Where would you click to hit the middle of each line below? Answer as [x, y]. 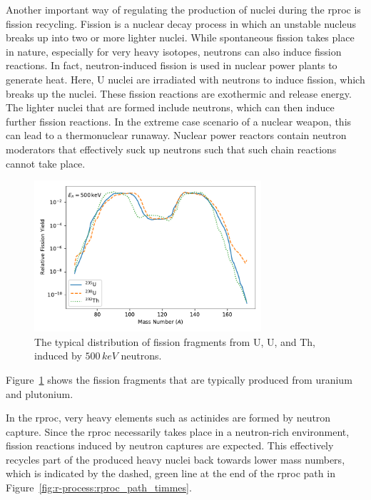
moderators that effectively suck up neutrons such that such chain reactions [171, 149]
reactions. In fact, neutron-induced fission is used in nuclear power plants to [172, 65]
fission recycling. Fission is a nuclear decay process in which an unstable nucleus [181, 23]
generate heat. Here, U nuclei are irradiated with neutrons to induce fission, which [185, 79]
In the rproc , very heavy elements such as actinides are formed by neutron [168, 418]
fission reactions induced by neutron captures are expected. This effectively [170, 445]
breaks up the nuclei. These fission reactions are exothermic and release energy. [179, 93]
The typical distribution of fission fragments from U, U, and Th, [175, 341]
